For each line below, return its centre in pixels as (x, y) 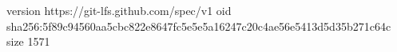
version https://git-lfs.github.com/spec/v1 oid (119, 10)
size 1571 (28, 41)
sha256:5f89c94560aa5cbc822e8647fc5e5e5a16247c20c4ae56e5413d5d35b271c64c (199, 26)
